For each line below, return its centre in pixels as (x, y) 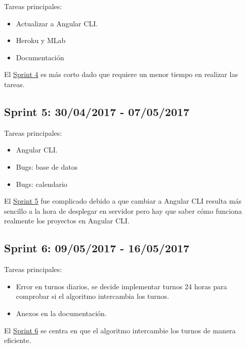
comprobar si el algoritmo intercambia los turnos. (92, 296)
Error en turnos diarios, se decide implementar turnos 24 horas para (121, 286)
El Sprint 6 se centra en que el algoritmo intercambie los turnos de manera (120, 330)
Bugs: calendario (42, 184)
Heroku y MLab (41, 40)
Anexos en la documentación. (61, 313)
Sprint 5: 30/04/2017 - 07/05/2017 (97, 111)
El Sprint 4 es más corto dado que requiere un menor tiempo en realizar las (121, 74)
